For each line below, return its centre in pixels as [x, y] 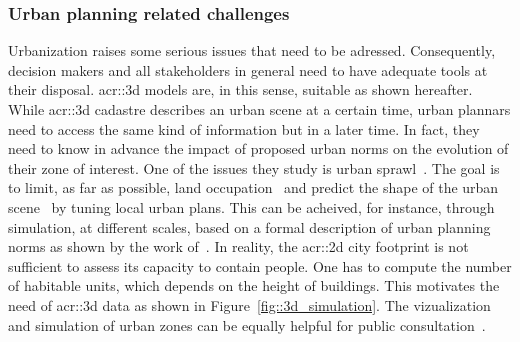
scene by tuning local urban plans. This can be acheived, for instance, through [251, 206]
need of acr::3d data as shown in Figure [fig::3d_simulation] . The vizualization [249, 304]
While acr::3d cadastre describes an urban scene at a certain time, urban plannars [259, 109]
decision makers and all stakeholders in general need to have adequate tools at [248, 69]
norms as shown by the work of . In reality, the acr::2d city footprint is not [238, 246]
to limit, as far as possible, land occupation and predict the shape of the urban [253, 187]
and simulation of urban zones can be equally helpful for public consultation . [247, 324]
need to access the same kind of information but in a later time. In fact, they [244, 128]
